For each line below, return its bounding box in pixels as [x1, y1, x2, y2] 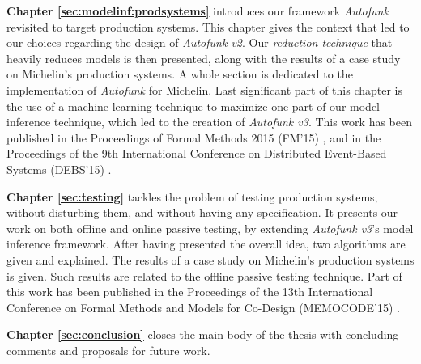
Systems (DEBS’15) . [6, 160, 112, 177]
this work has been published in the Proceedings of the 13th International [6, 283, 373, 300]
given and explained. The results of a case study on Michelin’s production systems [6, 251, 415, 268]
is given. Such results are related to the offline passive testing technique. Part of [6, 267, 402, 284]
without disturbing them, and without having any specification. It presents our [6, 204, 398, 221]
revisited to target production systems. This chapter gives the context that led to [6, 18, 410, 35]
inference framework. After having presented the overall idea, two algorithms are [6, 235, 406, 252]
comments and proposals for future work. [6, 341, 210, 358]
